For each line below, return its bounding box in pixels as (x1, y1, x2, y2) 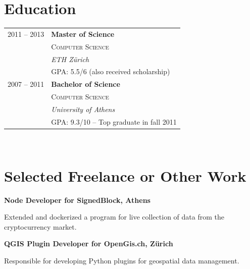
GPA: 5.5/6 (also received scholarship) (51, 66, 170, 77)
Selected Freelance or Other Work (4, 165, 246, 186)
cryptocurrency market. (4, 221, 77, 232)
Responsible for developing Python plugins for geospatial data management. (4, 255, 239, 265)
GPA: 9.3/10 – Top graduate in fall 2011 (51, 116, 177, 127)
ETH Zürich (51, 53, 89, 64)
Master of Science (51, 28, 115, 39)
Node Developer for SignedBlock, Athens (4, 194, 151, 205)
